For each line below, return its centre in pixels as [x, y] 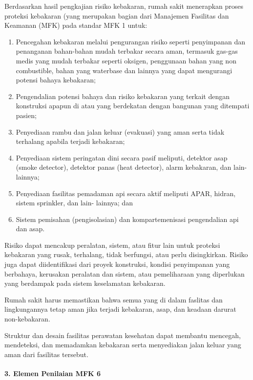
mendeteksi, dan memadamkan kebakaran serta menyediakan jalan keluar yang [123, 345]
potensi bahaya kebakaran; [56, 80]
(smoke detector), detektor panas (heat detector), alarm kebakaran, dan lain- [131, 167]
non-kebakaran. [27, 319]
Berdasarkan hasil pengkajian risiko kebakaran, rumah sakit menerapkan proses [124, 6]
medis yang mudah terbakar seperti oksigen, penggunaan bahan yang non [126, 60]
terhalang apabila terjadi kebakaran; [70, 141]
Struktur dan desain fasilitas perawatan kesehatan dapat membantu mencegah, [123, 335]
